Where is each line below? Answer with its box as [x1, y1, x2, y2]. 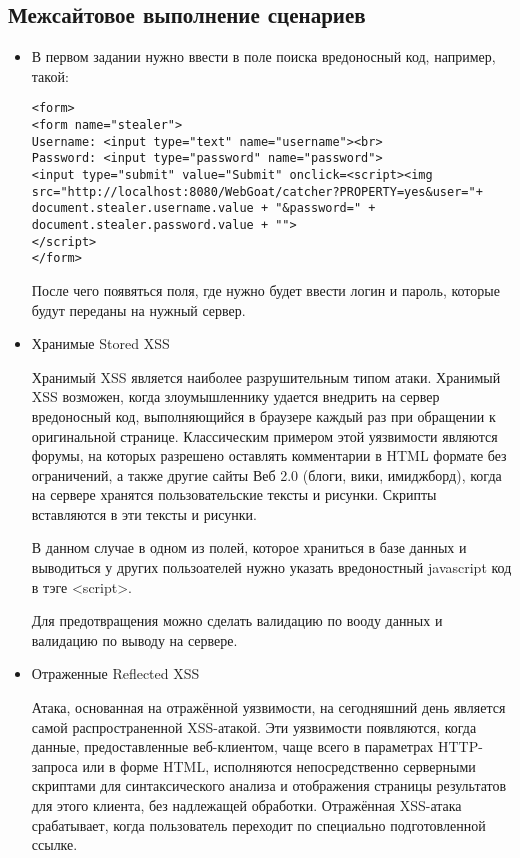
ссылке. [31, 834, 78, 855]
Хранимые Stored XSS [31, 333, 170, 354]
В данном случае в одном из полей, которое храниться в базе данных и [31, 537, 467, 558]
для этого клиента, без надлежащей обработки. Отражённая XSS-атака [31, 795, 462, 816]
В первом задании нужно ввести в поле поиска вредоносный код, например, [31, 46, 496, 67]
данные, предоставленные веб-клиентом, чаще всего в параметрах [31, 736, 434, 757]
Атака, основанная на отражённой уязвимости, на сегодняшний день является [31, 697, 506, 718]
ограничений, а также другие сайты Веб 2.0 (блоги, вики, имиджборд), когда [31, 464, 502, 485]
